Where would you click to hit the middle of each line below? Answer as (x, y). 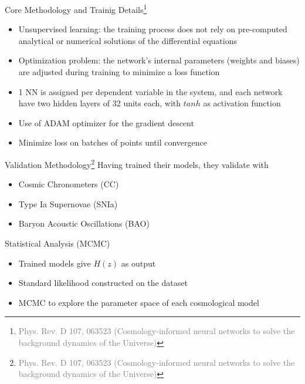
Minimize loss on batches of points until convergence (113, 142)
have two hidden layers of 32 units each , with (100, 103)
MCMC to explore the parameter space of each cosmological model (139, 302)
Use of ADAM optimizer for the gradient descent (106, 122)
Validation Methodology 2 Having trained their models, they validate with (137, 164)
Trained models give (55, 263)
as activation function (242, 103)
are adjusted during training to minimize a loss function (119, 72)
